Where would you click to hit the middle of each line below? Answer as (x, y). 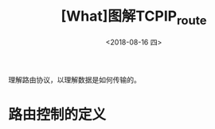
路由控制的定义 (57, 114)
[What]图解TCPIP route (134, 17)
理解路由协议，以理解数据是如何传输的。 (74, 79)
